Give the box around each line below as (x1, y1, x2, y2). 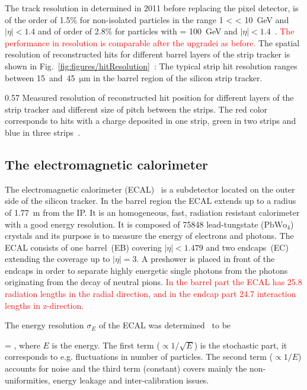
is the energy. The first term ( (52, 338, 160, 351)
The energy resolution (5, 319, 84, 331)
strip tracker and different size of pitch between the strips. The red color (5, 103, 268, 115)
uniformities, (5, 373, 50, 386)
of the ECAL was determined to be (98, 319, 231, 331)
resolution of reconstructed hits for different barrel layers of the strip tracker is (5, 48, 290, 60)
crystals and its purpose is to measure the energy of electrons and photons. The (5, 229, 294, 242)
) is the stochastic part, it (194, 338, 287, 351)
